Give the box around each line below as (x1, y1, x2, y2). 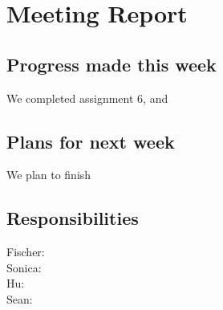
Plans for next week (6, 128, 175, 153)
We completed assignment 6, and (6, 89, 168, 106)
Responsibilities (6, 206, 139, 230)
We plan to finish (6, 166, 91, 183)
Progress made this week (6, 51, 217, 76)
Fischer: (6, 243, 45, 260)
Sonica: (6, 259, 42, 275)
